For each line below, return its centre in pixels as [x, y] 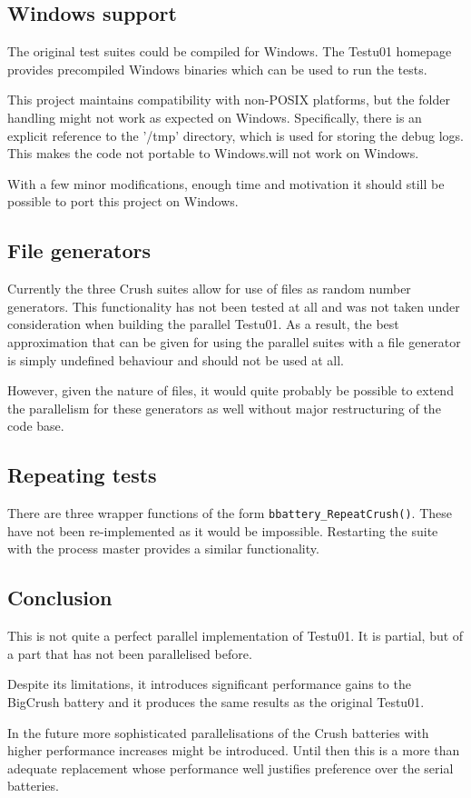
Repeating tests [82, 475]
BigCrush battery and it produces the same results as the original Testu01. [216, 701]
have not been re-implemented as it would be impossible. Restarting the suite [223, 530]
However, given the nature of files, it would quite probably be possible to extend [231, 390]
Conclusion [60, 598]
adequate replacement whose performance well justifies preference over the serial [231, 768]
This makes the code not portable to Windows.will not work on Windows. [213, 153]
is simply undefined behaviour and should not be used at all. [176, 359]
